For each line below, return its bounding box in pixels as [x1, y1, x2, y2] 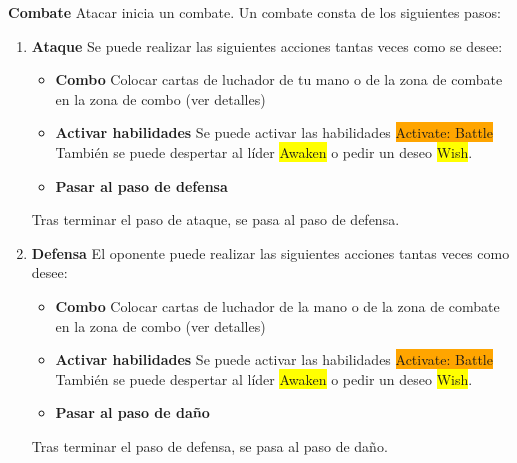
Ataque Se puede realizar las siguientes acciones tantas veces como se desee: [31, 35, 503, 56]
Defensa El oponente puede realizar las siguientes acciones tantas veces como [31, 242, 510, 263]
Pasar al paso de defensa [55, 175, 228, 196]
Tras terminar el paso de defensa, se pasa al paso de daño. [31, 435, 388, 456]
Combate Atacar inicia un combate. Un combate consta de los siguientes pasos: [8, 2, 501, 22]
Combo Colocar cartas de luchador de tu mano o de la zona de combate [55, 69, 503, 90]
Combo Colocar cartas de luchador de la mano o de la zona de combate [55, 295, 500, 316]
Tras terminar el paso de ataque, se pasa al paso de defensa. [31, 209, 400, 230]
